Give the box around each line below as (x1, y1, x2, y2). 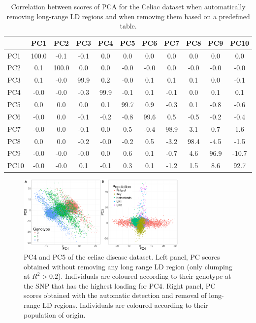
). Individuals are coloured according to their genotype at (58, 271, 231, 281)
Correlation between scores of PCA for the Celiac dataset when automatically (11, 1, 246, 11)
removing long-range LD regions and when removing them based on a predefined (6, 11, 250, 21)
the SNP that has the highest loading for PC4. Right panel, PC (24, 280, 216, 291)
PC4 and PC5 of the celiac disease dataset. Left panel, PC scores (24, 252, 220, 262)
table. (120, 21, 137, 31)
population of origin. (24, 309, 86, 320)
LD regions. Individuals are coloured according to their (42, 300, 208, 310)
